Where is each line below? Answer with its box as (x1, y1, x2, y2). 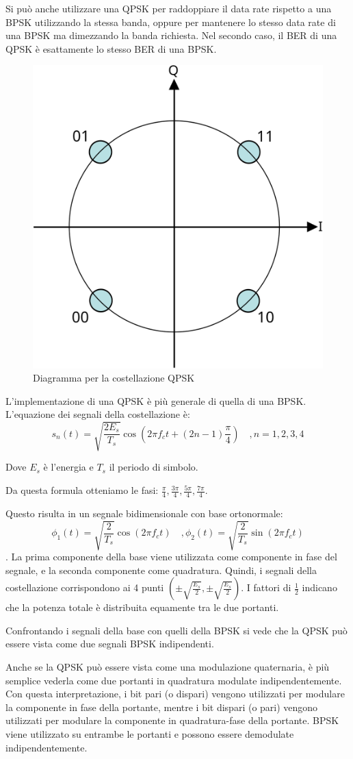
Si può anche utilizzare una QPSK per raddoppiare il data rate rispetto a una (5, 1, 332, 15)
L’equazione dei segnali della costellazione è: (5, 407, 190, 421)
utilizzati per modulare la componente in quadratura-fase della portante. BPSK (5, 713, 339, 727)
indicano (302, 580, 337, 595)
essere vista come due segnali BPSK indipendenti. (5, 636, 214, 651)
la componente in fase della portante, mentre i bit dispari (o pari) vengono (5, 699, 318, 714)
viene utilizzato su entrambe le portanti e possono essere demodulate (5, 726, 294, 741)
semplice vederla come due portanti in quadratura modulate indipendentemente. (5, 673, 342, 687)
